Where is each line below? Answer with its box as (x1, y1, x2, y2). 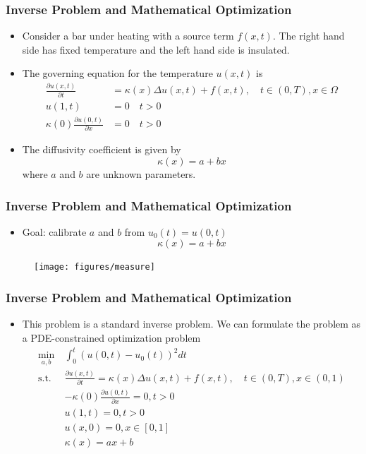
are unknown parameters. (86, 167, 196, 181)
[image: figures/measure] (34, 262, 155, 273)
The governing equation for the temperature (22, 66, 213, 80)
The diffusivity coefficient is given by (22, 142, 181, 157)
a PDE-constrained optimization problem (22, 330, 201, 345)
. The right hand (272, 28, 345, 43)
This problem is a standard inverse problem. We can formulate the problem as (22, 316, 361, 331)
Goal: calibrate (22, 224, 87, 239)
